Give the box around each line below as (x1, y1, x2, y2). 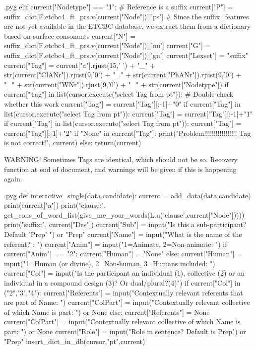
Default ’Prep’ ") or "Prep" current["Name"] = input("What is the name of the (4, 229, 242, 239)
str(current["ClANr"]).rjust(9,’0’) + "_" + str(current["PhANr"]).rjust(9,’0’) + (4, 69, 242, 80)
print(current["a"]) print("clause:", (4, 200, 106, 210)
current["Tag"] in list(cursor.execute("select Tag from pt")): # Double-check (4, 89, 234, 99)
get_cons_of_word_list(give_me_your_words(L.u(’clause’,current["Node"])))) (4, 209, 245, 220)
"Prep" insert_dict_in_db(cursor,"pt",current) (4, 336, 145, 346)
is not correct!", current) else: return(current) (4, 137, 141, 148)
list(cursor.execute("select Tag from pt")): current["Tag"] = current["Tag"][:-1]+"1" (4, 108, 253, 118)
